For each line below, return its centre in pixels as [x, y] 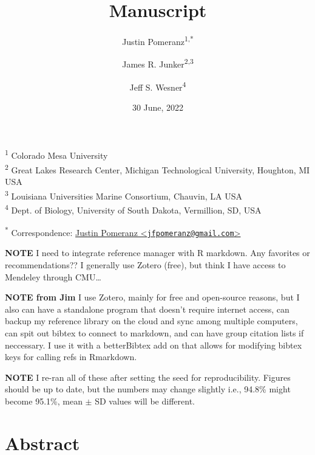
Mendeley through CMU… [53, 276]
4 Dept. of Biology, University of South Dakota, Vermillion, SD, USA [133, 209]
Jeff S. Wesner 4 [158, 86]
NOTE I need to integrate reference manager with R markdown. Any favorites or [157, 253]
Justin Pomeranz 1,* [158, 40]
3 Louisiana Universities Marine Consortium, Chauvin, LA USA [124, 195]
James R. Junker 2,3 [158, 63]
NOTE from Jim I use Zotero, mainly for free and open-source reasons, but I [152, 297]
